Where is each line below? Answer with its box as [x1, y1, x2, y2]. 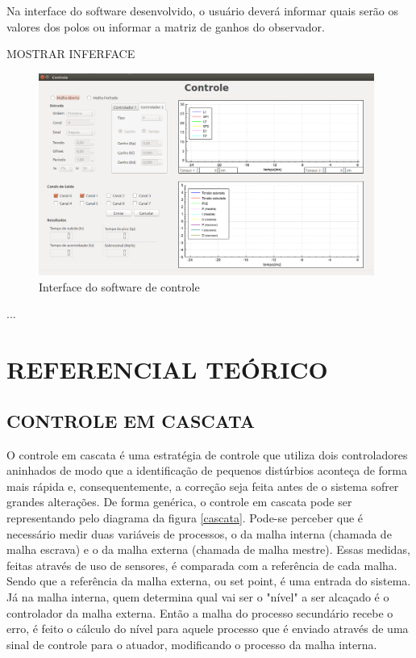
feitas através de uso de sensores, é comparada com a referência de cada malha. [6, 556, 397, 573]
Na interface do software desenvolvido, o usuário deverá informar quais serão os [6, 2, 399, 19]
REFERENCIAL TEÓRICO [6, 353, 328, 386]
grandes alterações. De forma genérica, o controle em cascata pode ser [6, 493, 352, 510]
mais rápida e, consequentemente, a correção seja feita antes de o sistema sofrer [6, 477, 399, 494]
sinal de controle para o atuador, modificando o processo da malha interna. [6, 635, 377, 652]
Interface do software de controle [39, 278, 200, 295]
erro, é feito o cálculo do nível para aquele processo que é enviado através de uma [6, 620, 409, 637]
